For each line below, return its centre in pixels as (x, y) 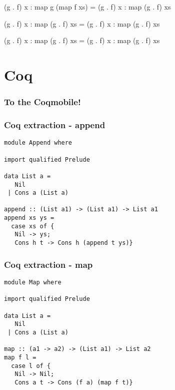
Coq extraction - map (48, 264)
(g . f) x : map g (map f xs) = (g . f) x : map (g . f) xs (87, 7)
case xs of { (33, 226)
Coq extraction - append (55, 124)
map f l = (20, 357)
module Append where (38, 143)
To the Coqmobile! (42, 102)
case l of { (31, 366)
